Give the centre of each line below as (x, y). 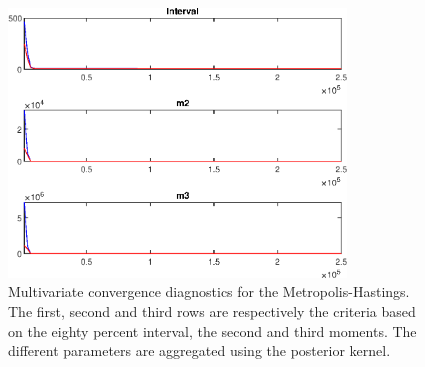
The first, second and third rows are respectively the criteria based (212, 310)
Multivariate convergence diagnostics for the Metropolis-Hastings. (209, 291)
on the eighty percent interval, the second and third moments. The (212, 330)
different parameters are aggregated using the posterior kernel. (199, 350)
